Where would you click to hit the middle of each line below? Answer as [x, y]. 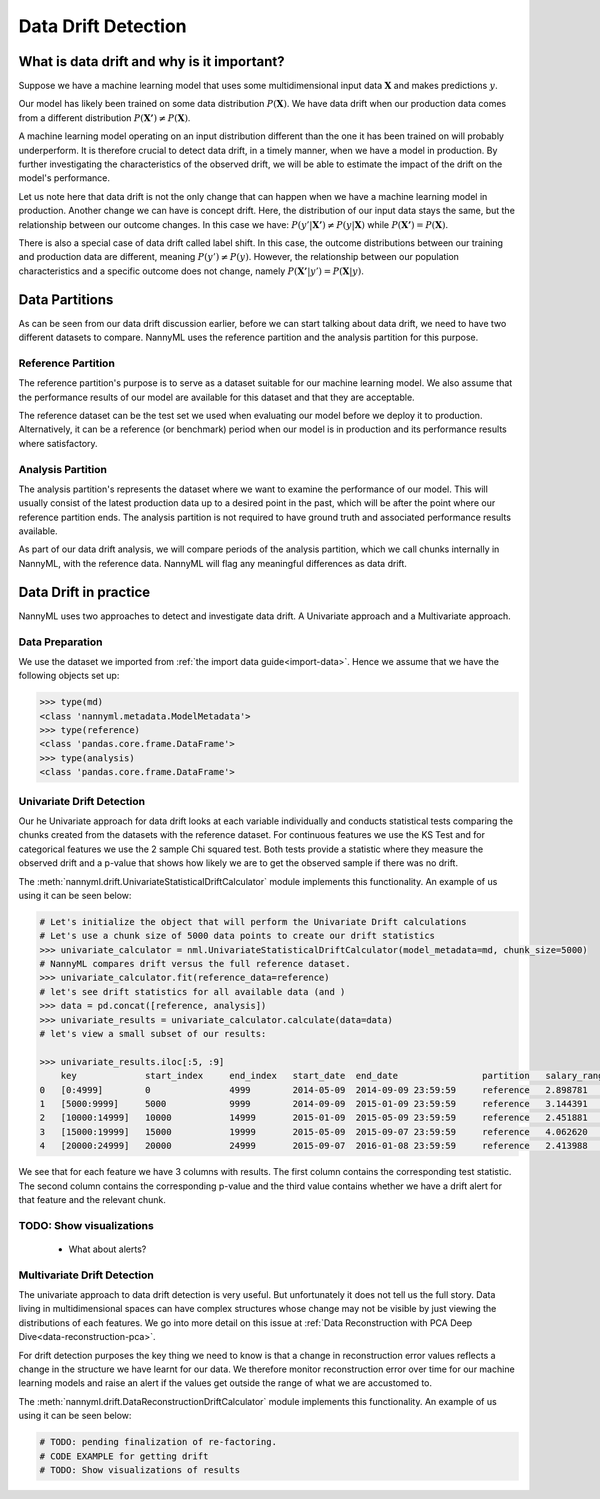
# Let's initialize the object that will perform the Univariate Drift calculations [253, 921]
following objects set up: [69, 676]
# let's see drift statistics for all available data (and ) [192, 991]
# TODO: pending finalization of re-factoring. [158, 1442]
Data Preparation [60, 642]
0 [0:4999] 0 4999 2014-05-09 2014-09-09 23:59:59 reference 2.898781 [314, 1089]
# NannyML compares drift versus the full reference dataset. [195, 964]
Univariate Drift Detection [81, 801]
